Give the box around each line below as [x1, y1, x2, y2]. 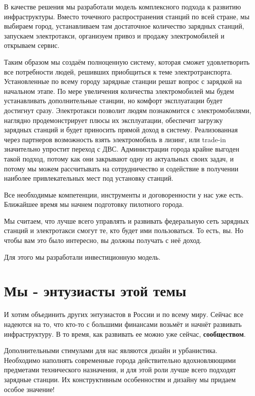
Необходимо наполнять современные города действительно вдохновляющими [4, 355, 236, 365]
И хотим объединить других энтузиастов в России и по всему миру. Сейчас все [4, 309, 244, 319]
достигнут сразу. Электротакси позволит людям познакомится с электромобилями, [4, 105, 252, 115]
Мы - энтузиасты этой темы [4, 280, 186, 301]
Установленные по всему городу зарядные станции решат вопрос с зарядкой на [4, 76, 242, 86]
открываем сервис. [4, 40, 60, 50]
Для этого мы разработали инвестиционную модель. [4, 251, 161, 262]
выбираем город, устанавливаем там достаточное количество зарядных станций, [4, 21, 244, 31]
